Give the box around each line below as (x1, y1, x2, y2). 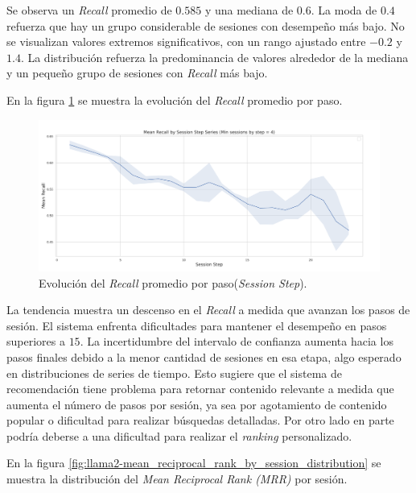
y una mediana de (204, 2, 294, 18)
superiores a (6, 333, 65, 350)
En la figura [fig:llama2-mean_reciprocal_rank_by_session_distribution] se (6, 454, 381, 471)
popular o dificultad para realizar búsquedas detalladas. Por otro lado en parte (6, 412, 394, 429)
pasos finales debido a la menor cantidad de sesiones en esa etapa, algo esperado (6, 348, 402, 365)
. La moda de (311, 2, 377, 18)
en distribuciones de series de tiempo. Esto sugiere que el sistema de (6, 364, 342, 381)
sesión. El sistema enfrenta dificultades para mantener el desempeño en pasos (6, 317, 387, 333)
